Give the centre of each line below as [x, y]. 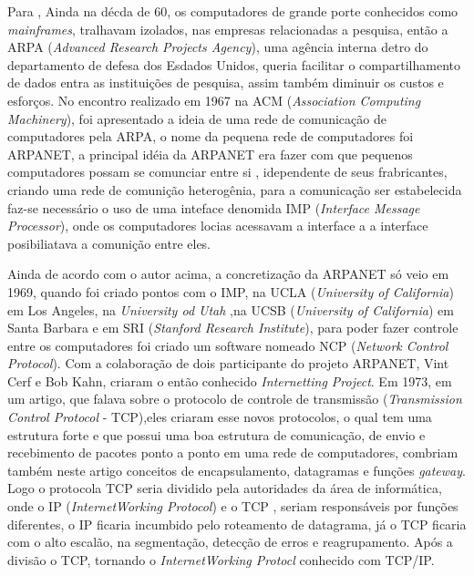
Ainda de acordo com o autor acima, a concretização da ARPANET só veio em [228, 274]
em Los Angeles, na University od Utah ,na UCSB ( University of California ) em [231, 309]
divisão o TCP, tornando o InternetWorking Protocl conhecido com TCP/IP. [221, 559]
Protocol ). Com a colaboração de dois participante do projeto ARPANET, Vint [228, 363]
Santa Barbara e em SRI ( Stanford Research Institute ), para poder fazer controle [233, 328]
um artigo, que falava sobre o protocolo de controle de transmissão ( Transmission [235, 399]
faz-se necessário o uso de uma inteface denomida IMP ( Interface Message [214, 207]
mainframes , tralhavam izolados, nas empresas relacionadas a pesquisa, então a [228, 29]
